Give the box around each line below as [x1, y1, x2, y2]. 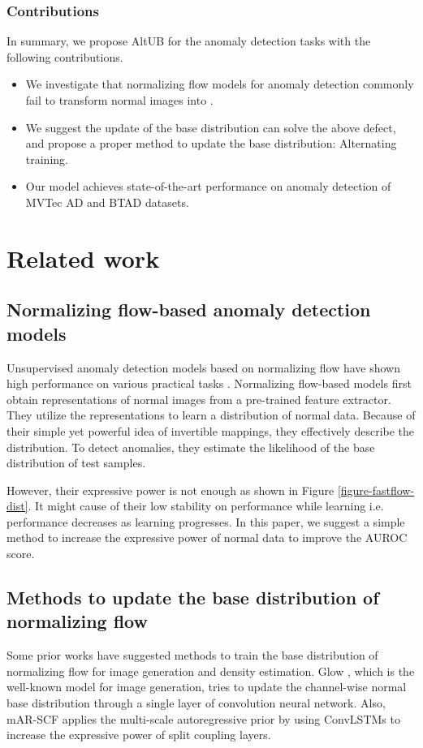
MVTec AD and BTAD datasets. [25, 193, 189, 210]
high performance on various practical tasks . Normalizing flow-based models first [6, 375, 412, 392]
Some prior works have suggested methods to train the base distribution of [6, 647, 378, 664]
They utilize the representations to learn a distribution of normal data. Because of [6, 406, 416, 423]
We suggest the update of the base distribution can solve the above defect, [25, 118, 396, 135]
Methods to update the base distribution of [6, 585, 379, 610]
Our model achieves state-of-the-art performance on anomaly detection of [25, 178, 391, 195]
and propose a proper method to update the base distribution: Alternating [25, 135, 397, 152]
